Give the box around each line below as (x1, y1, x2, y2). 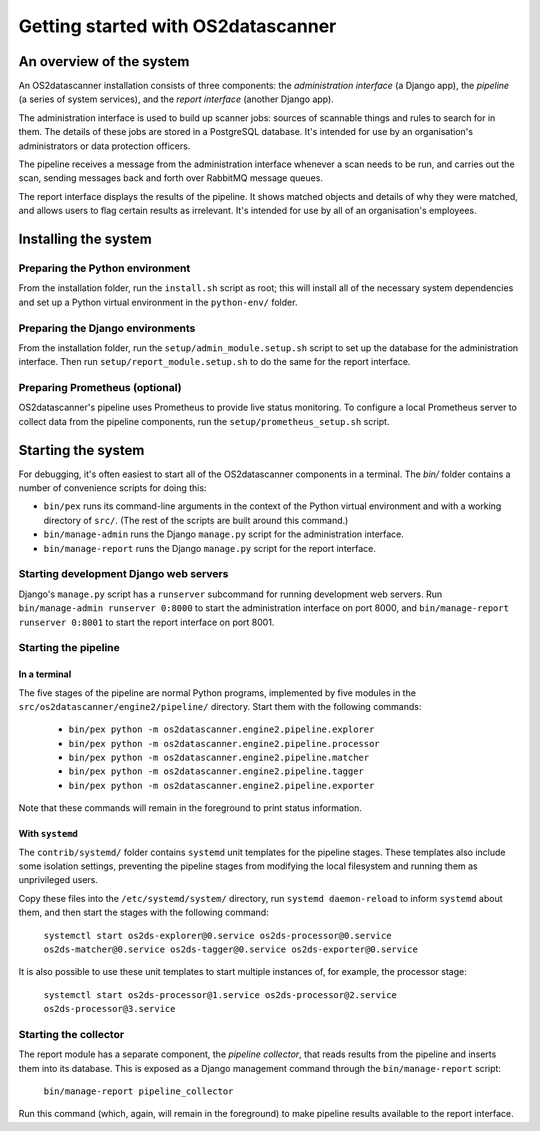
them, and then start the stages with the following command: (18, 906, 269, 919)
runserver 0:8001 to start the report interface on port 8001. (18, 616, 275, 628)
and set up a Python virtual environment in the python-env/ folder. (18, 296, 298, 308)
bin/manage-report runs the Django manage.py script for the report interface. (43, 542, 377, 554)
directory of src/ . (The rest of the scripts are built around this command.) (43, 514, 349, 526)
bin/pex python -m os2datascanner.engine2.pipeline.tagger (68, 766, 365, 777)
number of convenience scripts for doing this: (18, 482, 207, 494)
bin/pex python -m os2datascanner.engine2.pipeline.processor (68, 738, 380, 749)
